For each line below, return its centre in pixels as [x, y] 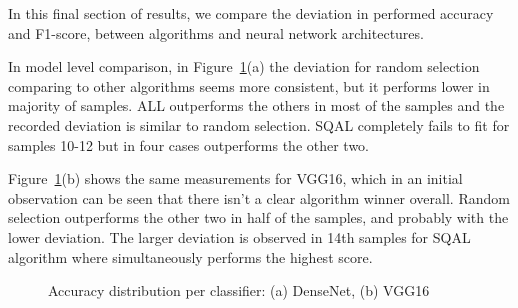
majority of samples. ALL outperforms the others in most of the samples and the [256, 105]
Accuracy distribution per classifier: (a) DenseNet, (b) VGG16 [239, 290]
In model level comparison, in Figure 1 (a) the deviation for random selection [244, 66]
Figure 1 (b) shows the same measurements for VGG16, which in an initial [235, 178]
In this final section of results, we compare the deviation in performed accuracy [251, 13]
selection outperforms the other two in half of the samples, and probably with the [258, 217]
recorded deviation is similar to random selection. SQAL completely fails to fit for [259, 124]
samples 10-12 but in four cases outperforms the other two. [189, 144]
